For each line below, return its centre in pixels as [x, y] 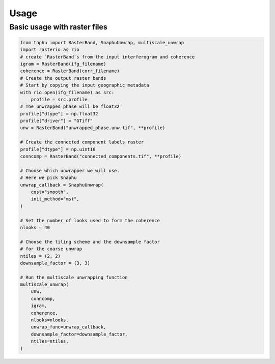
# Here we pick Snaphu [48, 178]
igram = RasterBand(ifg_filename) [63, 64]
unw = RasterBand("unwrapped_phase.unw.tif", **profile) [93, 128]
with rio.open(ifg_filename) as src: [67, 92]
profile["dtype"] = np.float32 [59, 114]
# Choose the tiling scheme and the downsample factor [90, 242]
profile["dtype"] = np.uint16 [58, 149]
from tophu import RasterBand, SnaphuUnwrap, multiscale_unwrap [102, 42]
